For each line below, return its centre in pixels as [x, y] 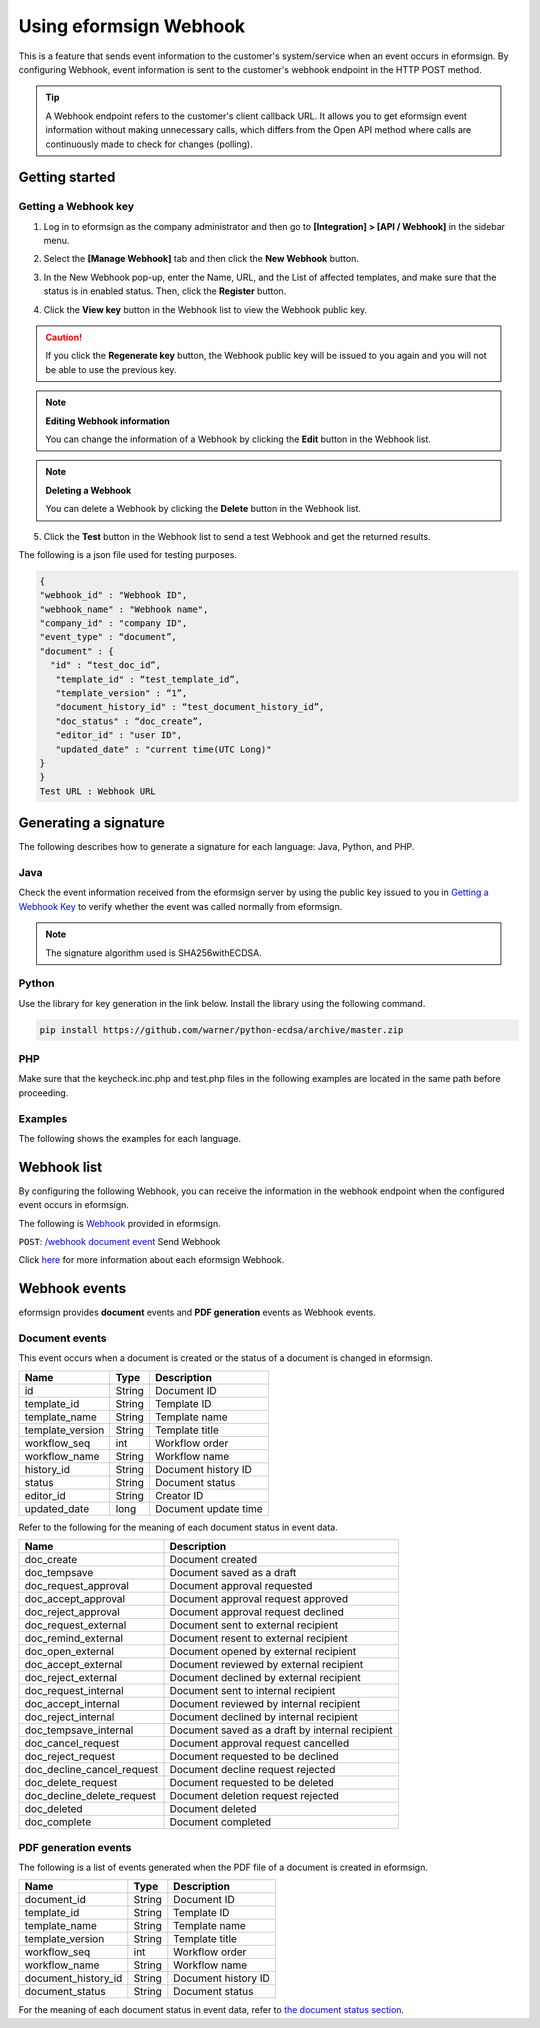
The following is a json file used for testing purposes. [127, 554]
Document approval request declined [256, 1612]
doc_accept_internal [72, 1704]
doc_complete [58, 1822]
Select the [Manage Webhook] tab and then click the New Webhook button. [201, 259]
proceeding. [43, 1092]
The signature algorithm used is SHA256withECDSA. [153, 952]
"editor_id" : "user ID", [119, 735]
